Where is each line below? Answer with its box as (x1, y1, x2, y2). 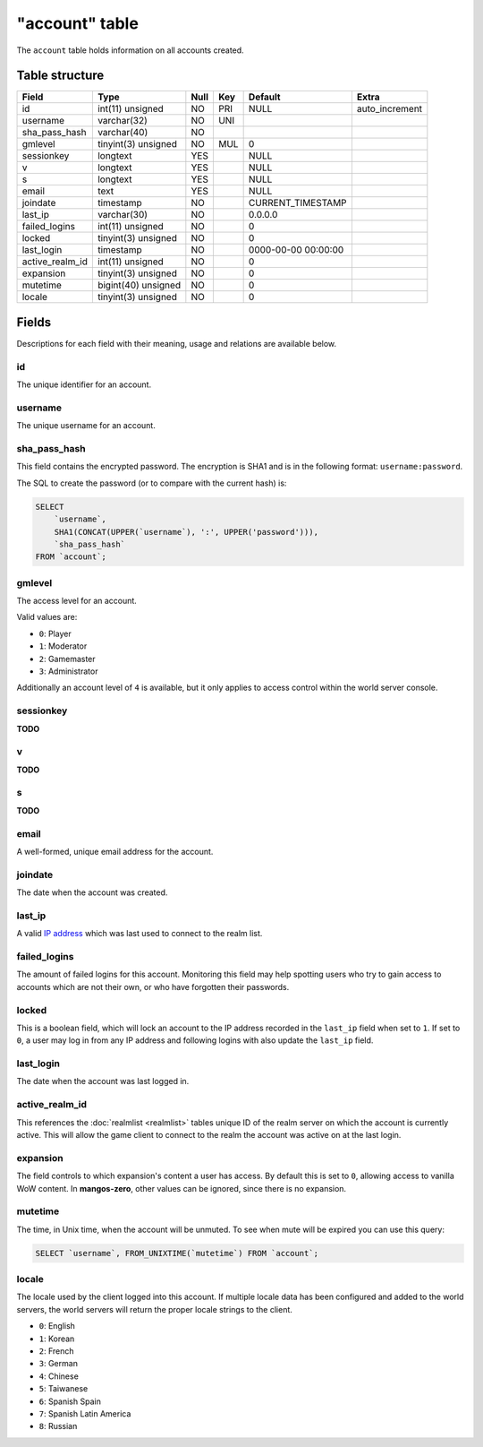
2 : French (38, 1345, 75, 1357)
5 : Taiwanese (38, 1383, 89, 1394)
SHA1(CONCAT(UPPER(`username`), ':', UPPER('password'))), (54, 527, 319, 537)
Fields (16, 314, 52, 330)
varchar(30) (97, 209, 148, 221)
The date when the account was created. (16, 887, 168, 898)
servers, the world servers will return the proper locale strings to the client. (16, 1304, 292, 1314)
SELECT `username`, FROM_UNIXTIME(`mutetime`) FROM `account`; (35, 1248, 319, 1258)
